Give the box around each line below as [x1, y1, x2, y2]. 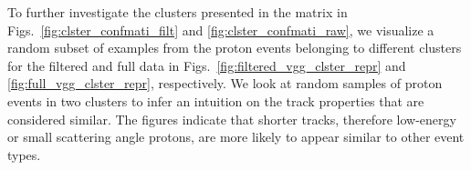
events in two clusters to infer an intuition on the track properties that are [7, 91, 424, 110]
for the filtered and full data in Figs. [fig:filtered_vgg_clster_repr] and [7, 55, 406, 75]
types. [7, 145, 41, 164]
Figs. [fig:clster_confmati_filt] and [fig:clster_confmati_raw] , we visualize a [7, 20, 434, 39]
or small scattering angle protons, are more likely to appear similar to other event [7, 127, 465, 146]
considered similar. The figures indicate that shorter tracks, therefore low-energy [7, 109, 456, 128]
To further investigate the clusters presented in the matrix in [7, 3, 348, 21]
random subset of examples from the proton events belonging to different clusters [7, 38, 462, 57]
